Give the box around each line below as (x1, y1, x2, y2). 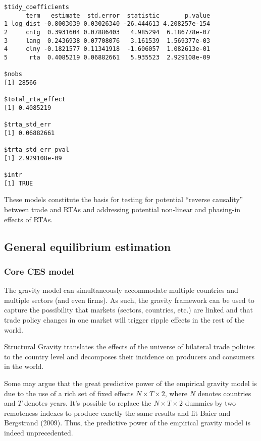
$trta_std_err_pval (4, 146, 69, 154)
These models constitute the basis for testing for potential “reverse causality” (4, 194, 243, 205)
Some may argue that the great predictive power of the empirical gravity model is (4, 377, 257, 388)
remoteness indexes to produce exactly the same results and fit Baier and (4, 407, 231, 418)
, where (165, 388, 188, 398)
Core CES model (4, 265, 74, 277)
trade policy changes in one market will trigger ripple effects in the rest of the (4, 314, 245, 325)
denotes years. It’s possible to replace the (24, 398, 151, 408)
